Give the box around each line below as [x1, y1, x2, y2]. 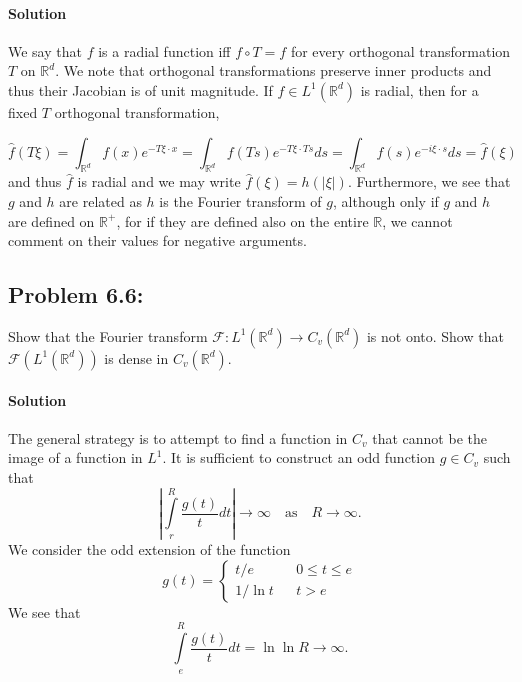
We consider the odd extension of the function [8, 539, 291, 560]
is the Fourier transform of [159, 190, 322, 211]
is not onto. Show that [366, 325, 504, 346]
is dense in [104, 347, 169, 368]
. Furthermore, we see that [347, 171, 511, 192]
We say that [8, 40, 82, 61]
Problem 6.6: [8, 279, 144, 310]
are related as [59, 190, 142, 211]
